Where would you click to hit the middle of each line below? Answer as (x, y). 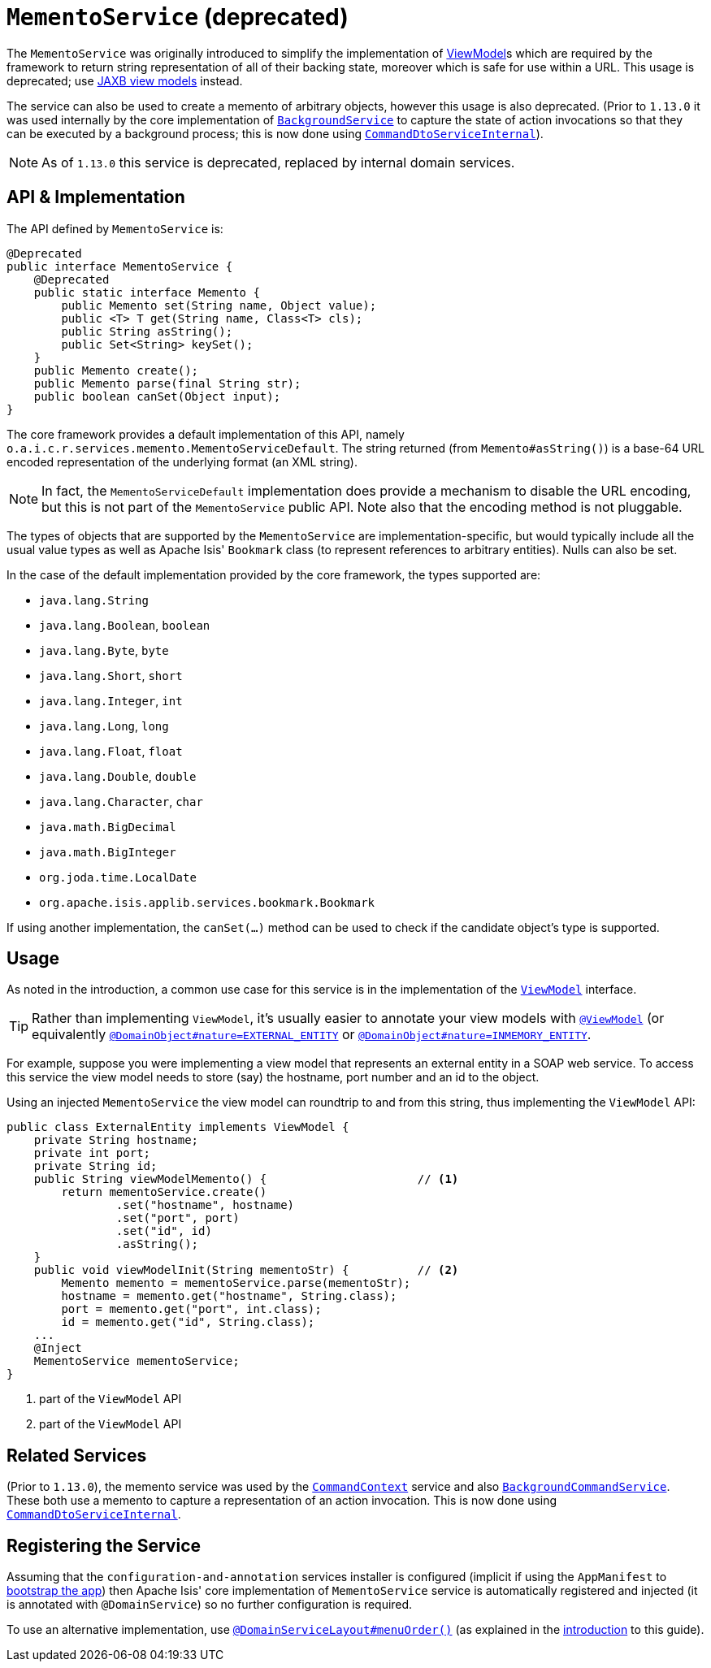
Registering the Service (104, 1545)
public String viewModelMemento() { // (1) (246, 1179)
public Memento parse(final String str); (167, 383)
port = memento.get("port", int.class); (191, 1309)
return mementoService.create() (164, 1192)
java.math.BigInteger (108, 852)
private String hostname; (116, 1140)
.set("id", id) (164, 1231)
